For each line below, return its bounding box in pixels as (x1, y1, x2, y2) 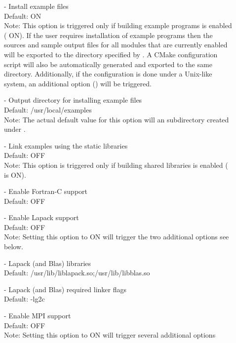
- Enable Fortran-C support (4, 186, 88, 196)
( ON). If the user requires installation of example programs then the (4, 30, 213, 40)
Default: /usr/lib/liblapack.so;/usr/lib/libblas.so (4, 267, 150, 278)
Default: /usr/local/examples (4, 104, 92, 114)
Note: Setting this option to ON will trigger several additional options (4, 330, 216, 340)
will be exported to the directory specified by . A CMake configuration (4, 49, 218, 59)
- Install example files (4, 1, 69, 11)
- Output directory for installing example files (4, 95, 142, 105)
